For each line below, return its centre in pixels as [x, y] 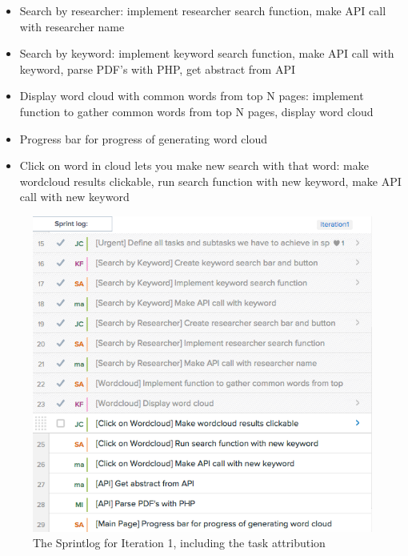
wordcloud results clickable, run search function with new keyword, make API [210, 181]
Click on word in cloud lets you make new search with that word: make [194, 165]
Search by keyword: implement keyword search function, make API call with [207, 53]
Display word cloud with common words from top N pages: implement [192, 96]
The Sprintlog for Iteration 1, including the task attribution [179, 543]
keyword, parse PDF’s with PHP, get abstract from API [157, 68]
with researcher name [72, 26]
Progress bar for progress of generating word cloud [144, 138]
